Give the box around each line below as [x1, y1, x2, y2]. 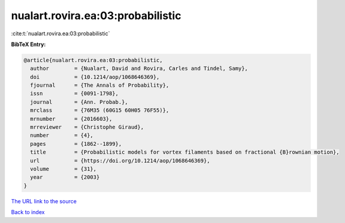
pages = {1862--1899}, [30, 140, 122, 147]
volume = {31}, [30, 166, 97, 172]
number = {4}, [30, 132, 94, 139]
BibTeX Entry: [11, 41, 46, 48]
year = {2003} [30, 174, 100, 181]
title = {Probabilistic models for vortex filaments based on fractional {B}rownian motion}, [30, 149, 340, 155]
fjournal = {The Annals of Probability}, [30, 82, 170, 89]
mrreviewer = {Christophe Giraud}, [30, 124, 144, 131]
